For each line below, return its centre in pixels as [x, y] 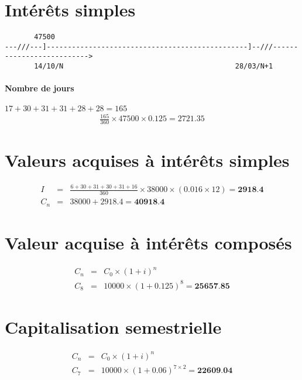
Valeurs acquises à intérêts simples [147, 160]
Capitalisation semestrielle [113, 327]
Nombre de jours [40, 88]
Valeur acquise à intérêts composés [148, 242]
